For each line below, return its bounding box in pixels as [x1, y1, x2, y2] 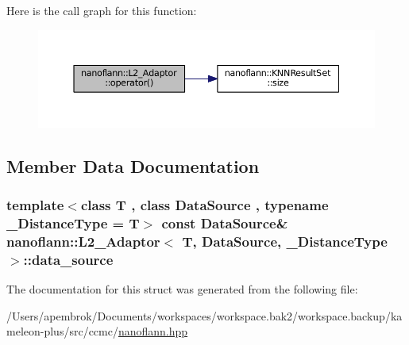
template [6, 195, 64, 215]
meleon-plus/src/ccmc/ [6, 323, 118, 339]
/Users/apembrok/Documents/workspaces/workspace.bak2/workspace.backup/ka [6, 307, 403, 324]
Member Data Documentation [6, 153, 260, 178]
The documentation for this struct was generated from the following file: [6, 281, 358, 297]
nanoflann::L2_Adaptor [6, 231, 160, 251]
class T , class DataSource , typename [80, 195, 329, 215]
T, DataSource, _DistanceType [182, 231, 388, 251]
